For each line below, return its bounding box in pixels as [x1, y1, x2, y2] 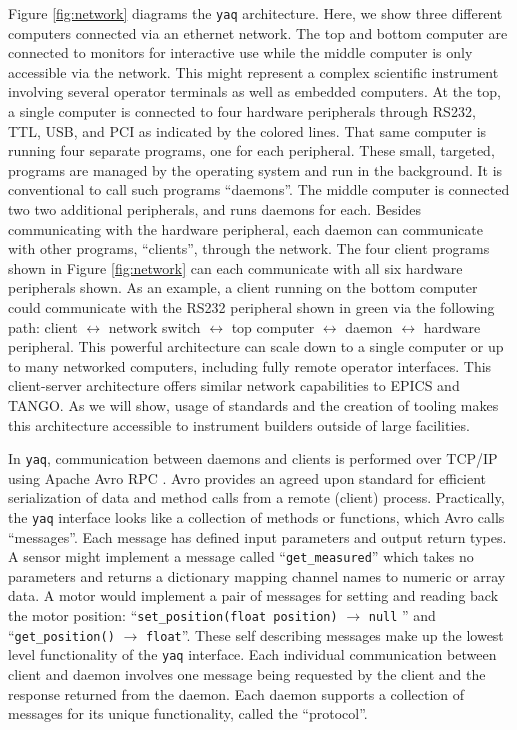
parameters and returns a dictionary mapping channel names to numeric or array [8, 565, 506, 586]
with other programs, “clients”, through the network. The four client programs [8, 238, 490, 259]
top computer [231, 316, 315, 337]
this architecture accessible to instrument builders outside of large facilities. [8, 414, 470, 435]
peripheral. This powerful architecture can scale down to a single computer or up [8, 336, 504, 357]
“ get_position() [8, 624, 115, 645]
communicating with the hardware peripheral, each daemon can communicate [8, 218, 483, 239]
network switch [108, 316, 201, 337]
